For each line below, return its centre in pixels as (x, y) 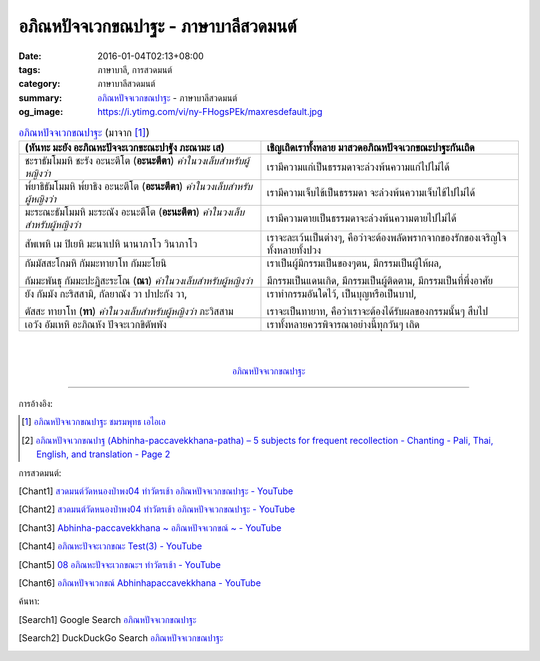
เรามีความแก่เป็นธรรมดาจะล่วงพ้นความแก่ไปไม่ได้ (358, 167)
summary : (40, 97)
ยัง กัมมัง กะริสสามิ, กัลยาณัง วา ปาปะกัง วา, (106, 293)
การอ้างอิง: (36, 404)
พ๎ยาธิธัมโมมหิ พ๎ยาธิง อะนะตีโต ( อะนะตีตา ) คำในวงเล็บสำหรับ (138, 186)
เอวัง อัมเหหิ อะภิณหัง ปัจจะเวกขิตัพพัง (95, 324)
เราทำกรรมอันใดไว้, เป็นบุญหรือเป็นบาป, (341, 293)
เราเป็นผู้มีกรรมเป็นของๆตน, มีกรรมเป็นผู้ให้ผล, (354, 263)
